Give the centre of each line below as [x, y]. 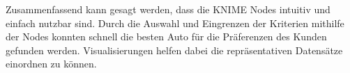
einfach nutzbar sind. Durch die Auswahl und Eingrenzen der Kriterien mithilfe [175, 23]
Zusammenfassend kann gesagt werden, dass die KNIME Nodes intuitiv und [168, 9]
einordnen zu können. [51, 64]
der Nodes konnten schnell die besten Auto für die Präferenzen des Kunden [166, 36]
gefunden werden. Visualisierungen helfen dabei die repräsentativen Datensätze [174, 50]
